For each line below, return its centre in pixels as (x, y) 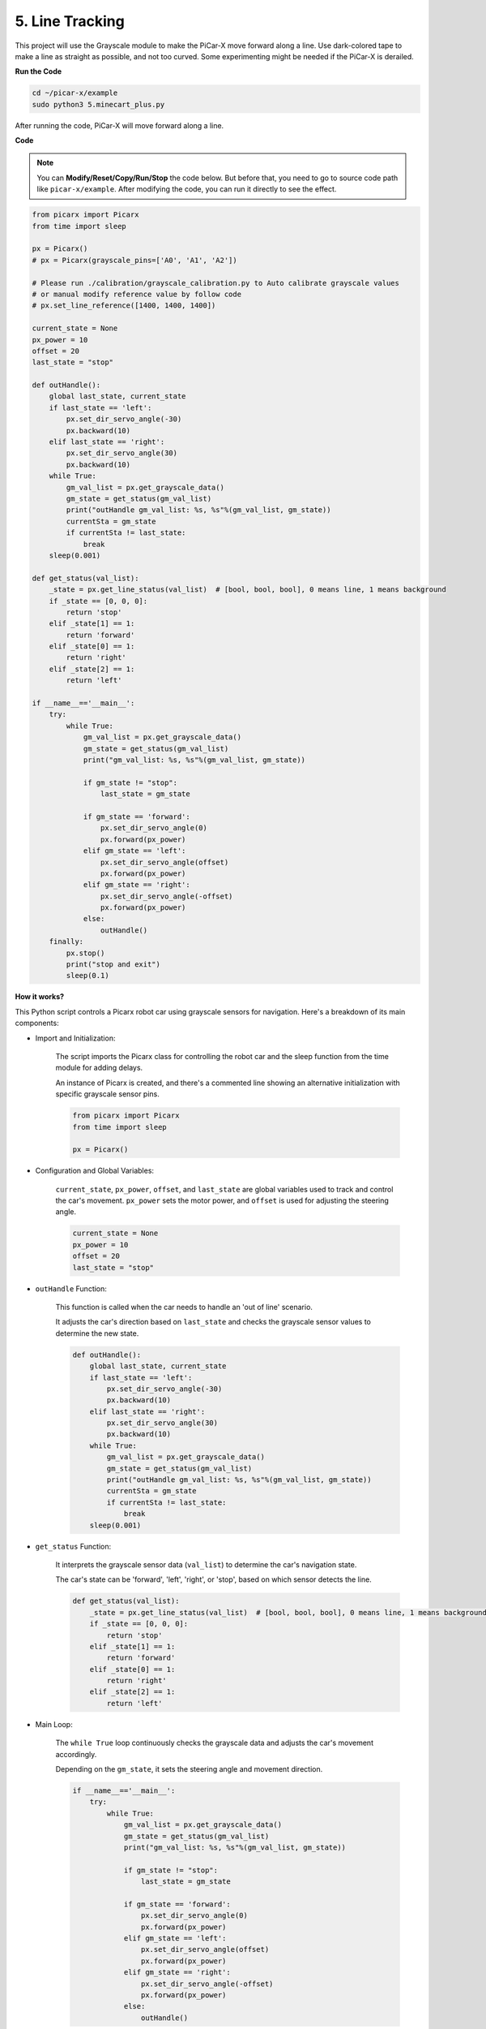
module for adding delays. (99, 1068)
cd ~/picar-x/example (75, 93)
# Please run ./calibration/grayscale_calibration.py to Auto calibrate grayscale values (216, 283)
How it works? (40, 997)
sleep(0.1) (87, 976)
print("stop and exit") (113, 965)
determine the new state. (97, 1333)
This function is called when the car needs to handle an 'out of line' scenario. (184, 1307)
